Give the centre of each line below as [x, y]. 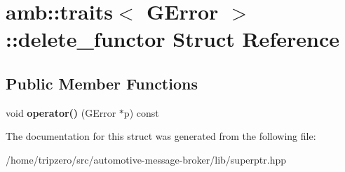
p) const [141, 112]
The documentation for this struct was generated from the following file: [161, 136]
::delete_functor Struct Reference [172, 39]
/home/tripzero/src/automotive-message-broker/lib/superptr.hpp [146, 159]
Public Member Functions [102, 83]
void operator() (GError [61, 112]
